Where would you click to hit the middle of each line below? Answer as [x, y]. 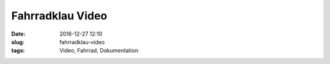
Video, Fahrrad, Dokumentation [99, 51]
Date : [18, 34]
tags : [18, 51]
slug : [18, 42]
